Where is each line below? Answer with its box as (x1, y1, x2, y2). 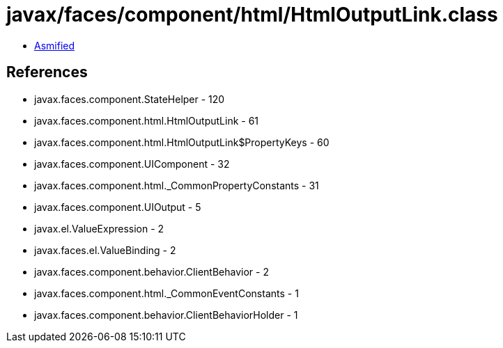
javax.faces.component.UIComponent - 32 (34, 157, 230, 170)
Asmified (34, 39, 75, 52)
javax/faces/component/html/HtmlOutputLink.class (6, 3, 498, 26)
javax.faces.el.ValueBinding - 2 (34, 244, 176, 256)
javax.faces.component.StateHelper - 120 (34, 93, 225, 105)
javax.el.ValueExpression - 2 (34, 222, 164, 235)
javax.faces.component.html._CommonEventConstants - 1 (34, 287, 299, 299)
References (6, 63, 88, 81)
